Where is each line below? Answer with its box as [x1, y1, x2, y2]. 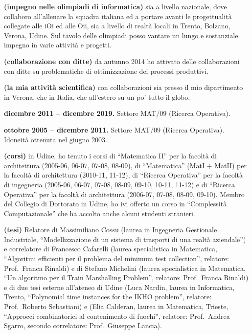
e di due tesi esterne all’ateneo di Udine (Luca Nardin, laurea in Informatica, [4, 282, 235, 292]
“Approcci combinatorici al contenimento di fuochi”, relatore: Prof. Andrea [4, 311, 230, 321]
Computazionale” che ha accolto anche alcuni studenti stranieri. [4, 208, 195, 218]
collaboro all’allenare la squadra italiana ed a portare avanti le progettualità [4, 11, 232, 21]
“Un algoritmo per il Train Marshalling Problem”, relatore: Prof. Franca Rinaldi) [4, 272, 249, 283]
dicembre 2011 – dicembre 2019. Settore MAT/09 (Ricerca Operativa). [4, 108, 230, 118]
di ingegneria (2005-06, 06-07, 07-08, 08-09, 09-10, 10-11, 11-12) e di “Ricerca [4, 179, 235, 189]
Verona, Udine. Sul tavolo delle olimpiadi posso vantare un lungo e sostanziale [4, 30, 238, 40]
